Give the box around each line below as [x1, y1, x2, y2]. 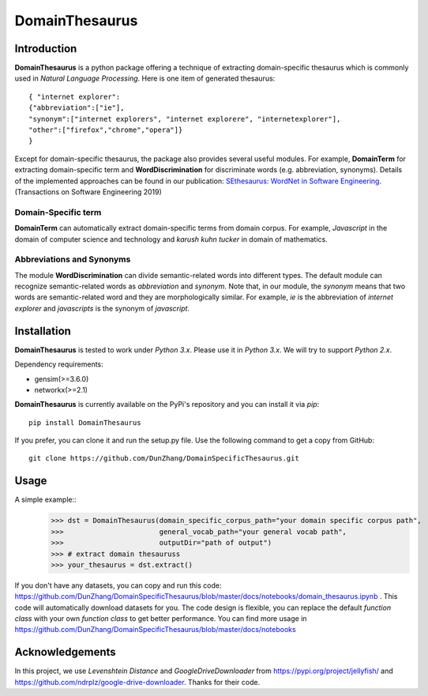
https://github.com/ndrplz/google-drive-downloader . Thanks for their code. [14, 677, 261, 687]
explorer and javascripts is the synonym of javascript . [14, 303, 190, 313]
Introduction [14, 42, 77, 55]
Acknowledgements [14, 645, 116, 659]
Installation [14, 324, 71, 337]
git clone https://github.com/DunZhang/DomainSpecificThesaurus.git [28, 454, 299, 463]
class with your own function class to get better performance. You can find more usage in [14, 614, 307, 623]
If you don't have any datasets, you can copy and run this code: [14, 581, 222, 590]
